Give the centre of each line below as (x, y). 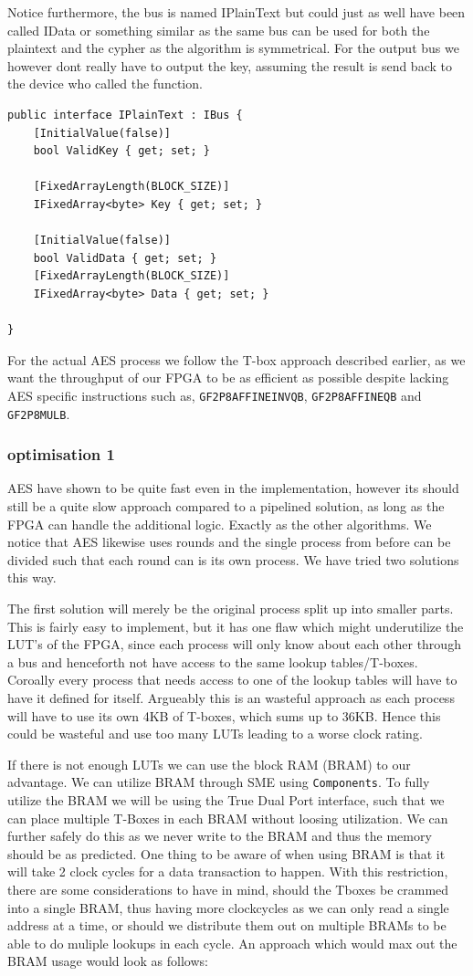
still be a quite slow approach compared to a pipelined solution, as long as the (226, 506)
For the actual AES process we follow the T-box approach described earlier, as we (236, 359)
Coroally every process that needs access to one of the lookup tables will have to (232, 680)
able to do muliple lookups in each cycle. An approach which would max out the (232, 943)
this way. (32, 577)
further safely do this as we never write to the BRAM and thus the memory (220, 836)
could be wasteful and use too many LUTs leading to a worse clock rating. (215, 734)
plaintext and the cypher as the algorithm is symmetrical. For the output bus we (233, 48)
